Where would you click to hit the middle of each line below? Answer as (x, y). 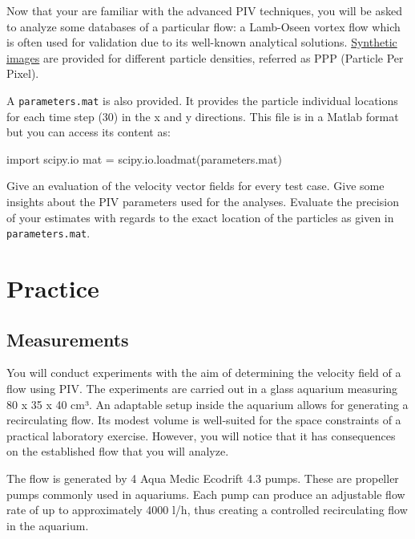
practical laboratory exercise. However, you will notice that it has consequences (201, 435)
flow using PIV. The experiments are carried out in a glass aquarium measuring (202, 389)
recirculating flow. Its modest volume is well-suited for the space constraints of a (204, 420)
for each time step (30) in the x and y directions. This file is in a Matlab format (203, 116)
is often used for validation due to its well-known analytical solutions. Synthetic (202, 42)
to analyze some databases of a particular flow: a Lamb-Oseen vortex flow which (203, 26)
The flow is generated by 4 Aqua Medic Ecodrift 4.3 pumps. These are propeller (203, 478)
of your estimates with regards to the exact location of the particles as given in (200, 217)
